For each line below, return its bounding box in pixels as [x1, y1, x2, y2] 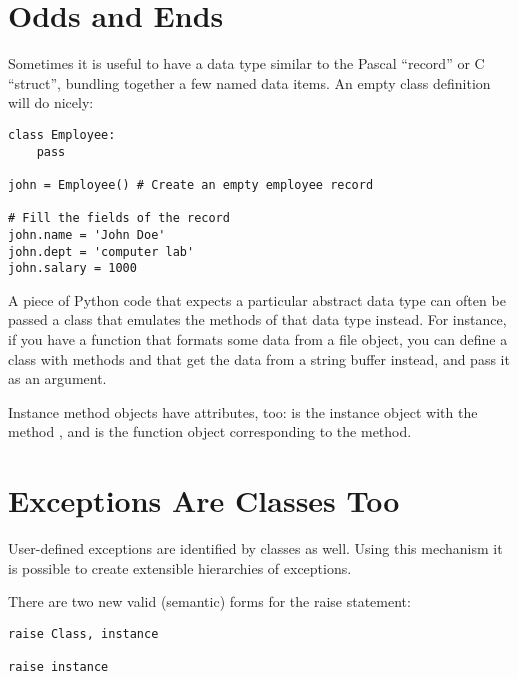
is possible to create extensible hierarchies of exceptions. [8, 557, 352, 578]
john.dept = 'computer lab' [8, 244, 195, 259]
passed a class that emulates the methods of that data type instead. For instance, [8, 309, 507, 330]
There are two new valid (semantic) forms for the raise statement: [8, 591, 411, 612]
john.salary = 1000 [8, 261, 137, 276]
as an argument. [8, 368, 107, 389]
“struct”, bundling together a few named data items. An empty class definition [8, 72, 491, 93]
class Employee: [8, 127, 116, 142]
